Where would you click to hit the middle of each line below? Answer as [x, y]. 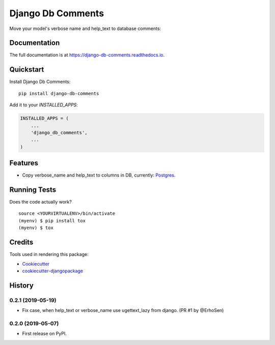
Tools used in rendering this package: [49, 254]
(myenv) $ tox [36, 228]
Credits [21, 242]
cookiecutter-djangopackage [53, 271]
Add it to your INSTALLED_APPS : [44, 105]
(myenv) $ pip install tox [52, 221]
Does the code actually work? [41, 202]
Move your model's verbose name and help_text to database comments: [85, 28]
